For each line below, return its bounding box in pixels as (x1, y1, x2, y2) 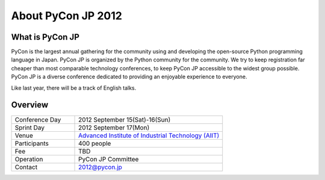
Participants (14, 139, 49, 147)
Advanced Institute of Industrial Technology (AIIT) (78, 131, 220, 140)
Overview (11, 100, 49, 110)
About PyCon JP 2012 (11, 9, 123, 22)
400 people (78, 139, 111, 147)
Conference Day (14, 115, 61, 123)
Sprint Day (14, 123, 45, 132)
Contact (14, 163, 38, 171)
